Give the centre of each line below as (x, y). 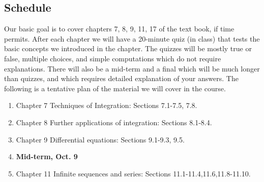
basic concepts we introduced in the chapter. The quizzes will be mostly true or (128, 48)
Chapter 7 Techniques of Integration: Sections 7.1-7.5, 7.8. (107, 105)
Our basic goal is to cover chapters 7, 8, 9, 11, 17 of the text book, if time (119, 29)
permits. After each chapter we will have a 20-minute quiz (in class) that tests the (132, 38)
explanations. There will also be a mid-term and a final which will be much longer (132, 68)
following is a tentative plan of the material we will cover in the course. (115, 88)
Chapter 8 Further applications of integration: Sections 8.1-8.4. (114, 122)
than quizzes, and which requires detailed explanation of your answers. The (121, 78)
